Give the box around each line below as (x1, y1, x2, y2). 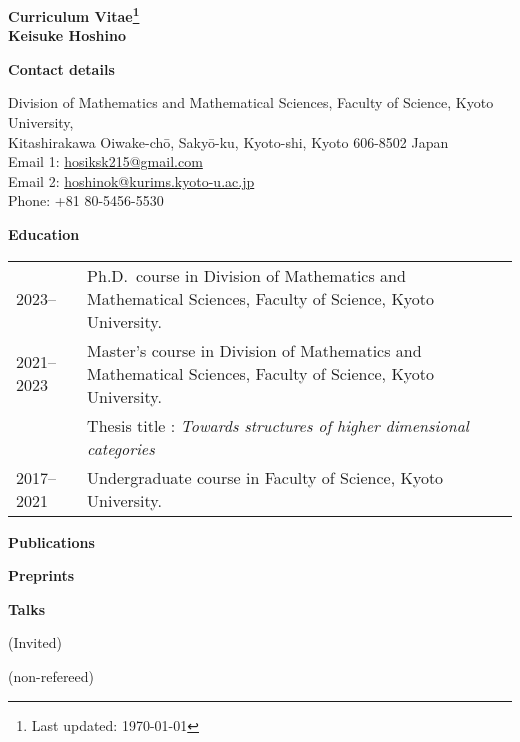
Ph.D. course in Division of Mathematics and (87, 263, 406, 287)
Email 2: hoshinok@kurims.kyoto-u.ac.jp (8, 170, 255, 191)
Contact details (8, 58, 115, 79)
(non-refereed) (8, 665, 95, 686)
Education (8, 224, 80, 244)
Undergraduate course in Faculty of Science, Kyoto (87, 465, 444, 489)
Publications (8, 531, 95, 552)
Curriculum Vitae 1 (8, 3, 140, 26)
